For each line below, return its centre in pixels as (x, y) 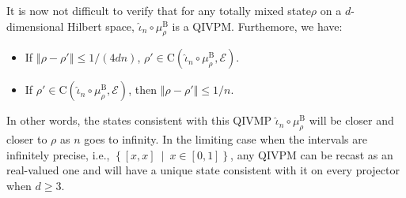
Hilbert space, (101, 26)
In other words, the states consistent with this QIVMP (139, 120)
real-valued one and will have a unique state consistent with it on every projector (203, 170)
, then (142, 90)
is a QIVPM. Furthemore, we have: (257, 26)
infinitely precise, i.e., (58, 154)
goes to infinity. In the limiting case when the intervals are (226, 139)
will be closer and (351, 120)
